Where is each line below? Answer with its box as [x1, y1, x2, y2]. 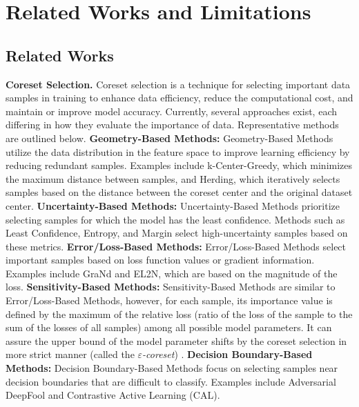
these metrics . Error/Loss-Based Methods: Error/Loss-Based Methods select [6, 239, 347, 253]
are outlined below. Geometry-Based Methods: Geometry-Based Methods [6, 130, 333, 145]
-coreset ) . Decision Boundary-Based [142, 347, 313, 361]
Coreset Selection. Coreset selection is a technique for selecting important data [6, 77, 351, 91]
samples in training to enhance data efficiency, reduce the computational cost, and [6, 90, 353, 105]
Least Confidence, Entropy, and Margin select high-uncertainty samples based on [6, 226, 348, 240]
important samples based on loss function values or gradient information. [6, 252, 315, 267]
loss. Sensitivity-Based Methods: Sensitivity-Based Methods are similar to [6, 279, 336, 294]
